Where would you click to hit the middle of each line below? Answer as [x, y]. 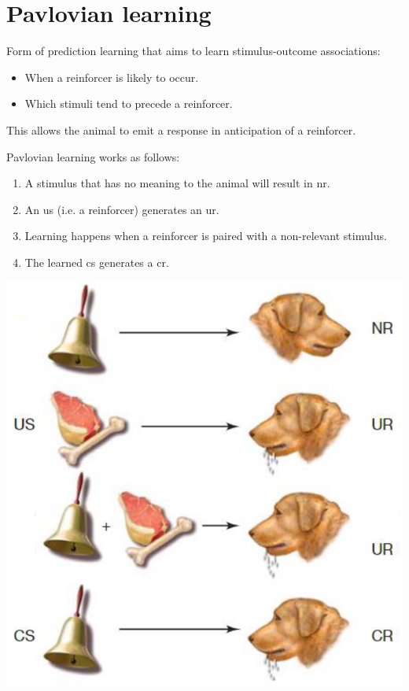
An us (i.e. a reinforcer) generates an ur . [122, 209]
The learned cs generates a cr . [97, 262]
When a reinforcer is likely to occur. [112, 77]
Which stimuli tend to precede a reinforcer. [129, 103]
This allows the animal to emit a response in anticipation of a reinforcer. [181, 129]
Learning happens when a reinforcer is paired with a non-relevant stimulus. [206, 236]
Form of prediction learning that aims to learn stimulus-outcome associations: [193, 51]
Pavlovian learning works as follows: [93, 156]
